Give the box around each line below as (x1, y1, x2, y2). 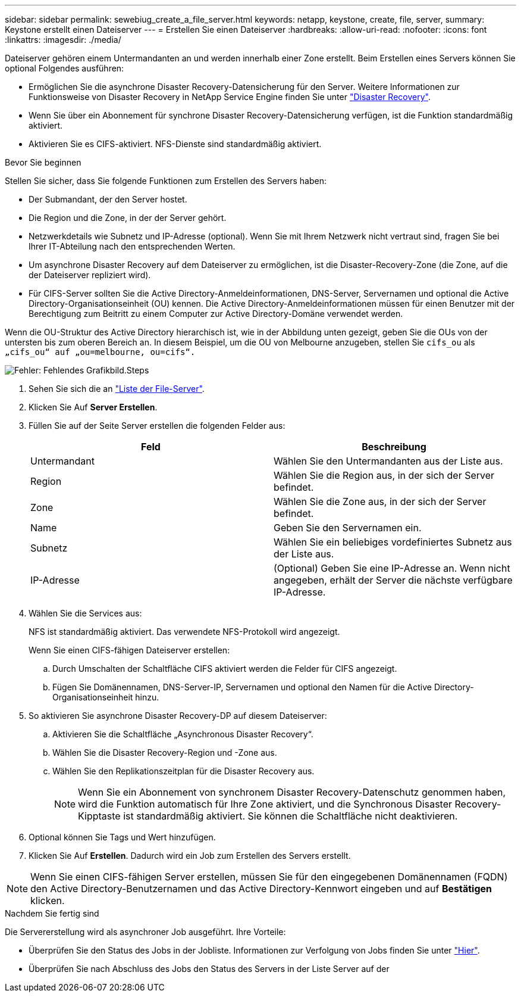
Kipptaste (78, 810, 121, 822)
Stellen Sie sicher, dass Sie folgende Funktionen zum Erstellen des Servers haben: (5, 176, 327, 186)
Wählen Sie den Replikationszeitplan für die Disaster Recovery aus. (52, 766, 315, 776)
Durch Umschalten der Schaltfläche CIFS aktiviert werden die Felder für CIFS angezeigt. (52, 663, 397, 674)
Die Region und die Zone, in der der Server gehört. (29, 213, 227, 223)
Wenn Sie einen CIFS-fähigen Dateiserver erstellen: (29, 645, 230, 655)
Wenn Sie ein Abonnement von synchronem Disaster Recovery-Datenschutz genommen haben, (78, 786, 506, 798)
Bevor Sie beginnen (5, 157, 81, 167)
